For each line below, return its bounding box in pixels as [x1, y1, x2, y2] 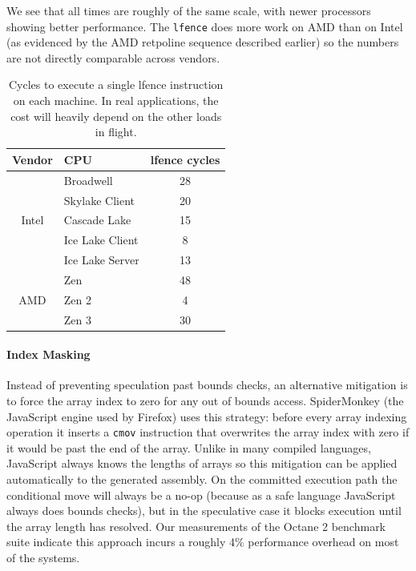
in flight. [95, 123, 137, 140]
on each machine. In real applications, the [13, 92, 219, 109]
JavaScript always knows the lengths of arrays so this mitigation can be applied [6, 455, 398, 472]
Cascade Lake [63, 211, 131, 228]
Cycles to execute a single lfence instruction [8, 76, 224, 93]
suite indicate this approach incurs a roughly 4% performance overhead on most [6, 533, 399, 550]
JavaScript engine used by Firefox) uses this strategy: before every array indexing [6, 408, 407, 424]
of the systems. [6, 549, 80, 566]
